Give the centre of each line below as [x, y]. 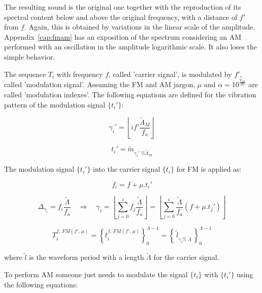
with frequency [80, 74]
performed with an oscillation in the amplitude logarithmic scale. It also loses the [130, 47]
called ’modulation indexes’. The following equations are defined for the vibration [130, 94]
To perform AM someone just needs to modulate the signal [96, 274]
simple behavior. [30, 56]
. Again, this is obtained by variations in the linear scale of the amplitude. [140, 27]
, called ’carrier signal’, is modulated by [170, 74]
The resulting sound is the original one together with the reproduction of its [123, 7]
